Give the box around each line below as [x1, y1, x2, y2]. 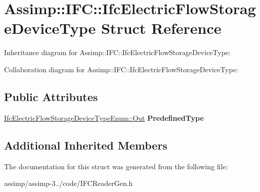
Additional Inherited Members [4, 137, 167, 153]
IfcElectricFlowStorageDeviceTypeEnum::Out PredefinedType [4, 112, 204, 123]
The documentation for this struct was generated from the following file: [4, 161, 228, 171]
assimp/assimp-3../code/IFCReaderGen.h [4, 178, 133, 188]
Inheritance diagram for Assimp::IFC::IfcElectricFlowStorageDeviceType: [4, 47, 231, 58]
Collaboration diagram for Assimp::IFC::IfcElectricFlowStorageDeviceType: [4, 64, 238, 74]
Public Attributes [4, 88, 98, 104]
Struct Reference [101, 18, 222, 38]
